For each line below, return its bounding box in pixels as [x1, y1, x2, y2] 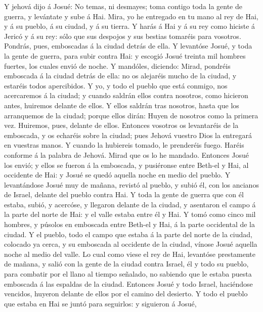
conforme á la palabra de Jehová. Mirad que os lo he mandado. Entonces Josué [4, 149, 249, 160]
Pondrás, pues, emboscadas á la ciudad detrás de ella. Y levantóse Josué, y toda [4, 40, 252, 51]
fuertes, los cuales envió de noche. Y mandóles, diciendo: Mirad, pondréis [4, 60, 231, 71]
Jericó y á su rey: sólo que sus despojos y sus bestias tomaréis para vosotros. [4, 30, 241, 41]
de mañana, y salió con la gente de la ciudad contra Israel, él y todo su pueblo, [4, 258, 249, 269]
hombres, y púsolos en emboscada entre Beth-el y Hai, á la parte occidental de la [4, 219, 255, 230]
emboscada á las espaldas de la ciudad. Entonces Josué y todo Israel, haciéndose [4, 278, 253, 289]
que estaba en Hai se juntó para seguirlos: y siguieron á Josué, [4, 298, 197, 308]
